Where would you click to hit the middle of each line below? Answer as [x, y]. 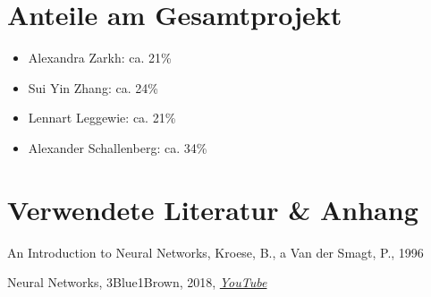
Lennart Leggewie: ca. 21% [102, 118]
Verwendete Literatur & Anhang [213, 209]
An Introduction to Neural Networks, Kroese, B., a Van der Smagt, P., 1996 [215, 252]
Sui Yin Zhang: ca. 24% [93, 87]
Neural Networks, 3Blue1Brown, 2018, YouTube [137, 282]
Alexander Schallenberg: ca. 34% [118, 147]
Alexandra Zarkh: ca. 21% [100, 58]
